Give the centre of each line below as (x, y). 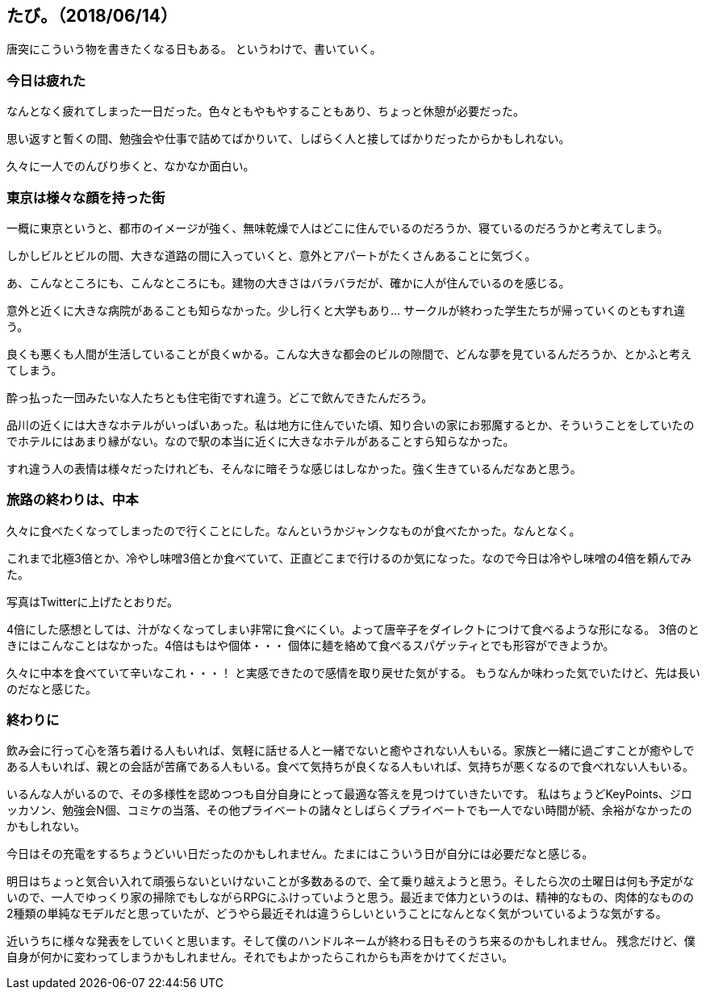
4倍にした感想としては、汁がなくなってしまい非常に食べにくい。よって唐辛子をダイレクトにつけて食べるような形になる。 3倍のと (353, 629)
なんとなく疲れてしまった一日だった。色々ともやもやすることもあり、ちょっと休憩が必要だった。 (266, 111)
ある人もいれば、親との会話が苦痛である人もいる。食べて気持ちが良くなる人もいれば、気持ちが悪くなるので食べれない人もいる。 (351, 767)
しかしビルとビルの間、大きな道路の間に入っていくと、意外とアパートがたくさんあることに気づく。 (272, 255)
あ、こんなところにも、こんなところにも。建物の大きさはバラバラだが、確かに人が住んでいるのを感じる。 (288, 282)
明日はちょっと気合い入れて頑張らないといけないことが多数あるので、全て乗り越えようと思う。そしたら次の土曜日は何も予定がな (351, 881)
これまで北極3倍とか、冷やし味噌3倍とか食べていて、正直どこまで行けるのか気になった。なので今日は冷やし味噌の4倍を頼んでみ (349, 558)
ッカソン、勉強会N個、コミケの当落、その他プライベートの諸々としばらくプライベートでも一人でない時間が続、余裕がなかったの (349, 810)
